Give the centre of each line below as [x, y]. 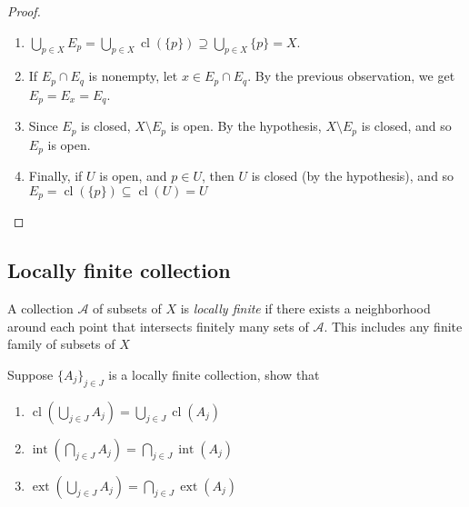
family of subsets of [61, 344]
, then [218, 176]
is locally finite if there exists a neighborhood [305, 308]
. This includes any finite [393, 326]
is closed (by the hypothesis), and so [353, 176]
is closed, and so [406, 126]
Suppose [30, 374]
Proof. [24, 11]
